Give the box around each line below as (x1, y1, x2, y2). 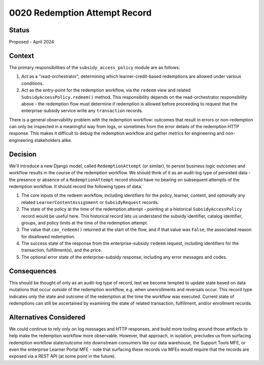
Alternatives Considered (9, 313, 86, 321)
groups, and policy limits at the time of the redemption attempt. (21, 220, 149, 226)
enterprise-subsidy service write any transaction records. (21, 108, 143, 114)
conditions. (21, 80, 44, 86)
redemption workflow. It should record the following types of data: (9, 183, 143, 189)
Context (9, 51, 34, 60)
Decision (9, 150, 37, 159)
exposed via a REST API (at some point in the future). (9, 353, 116, 359)
